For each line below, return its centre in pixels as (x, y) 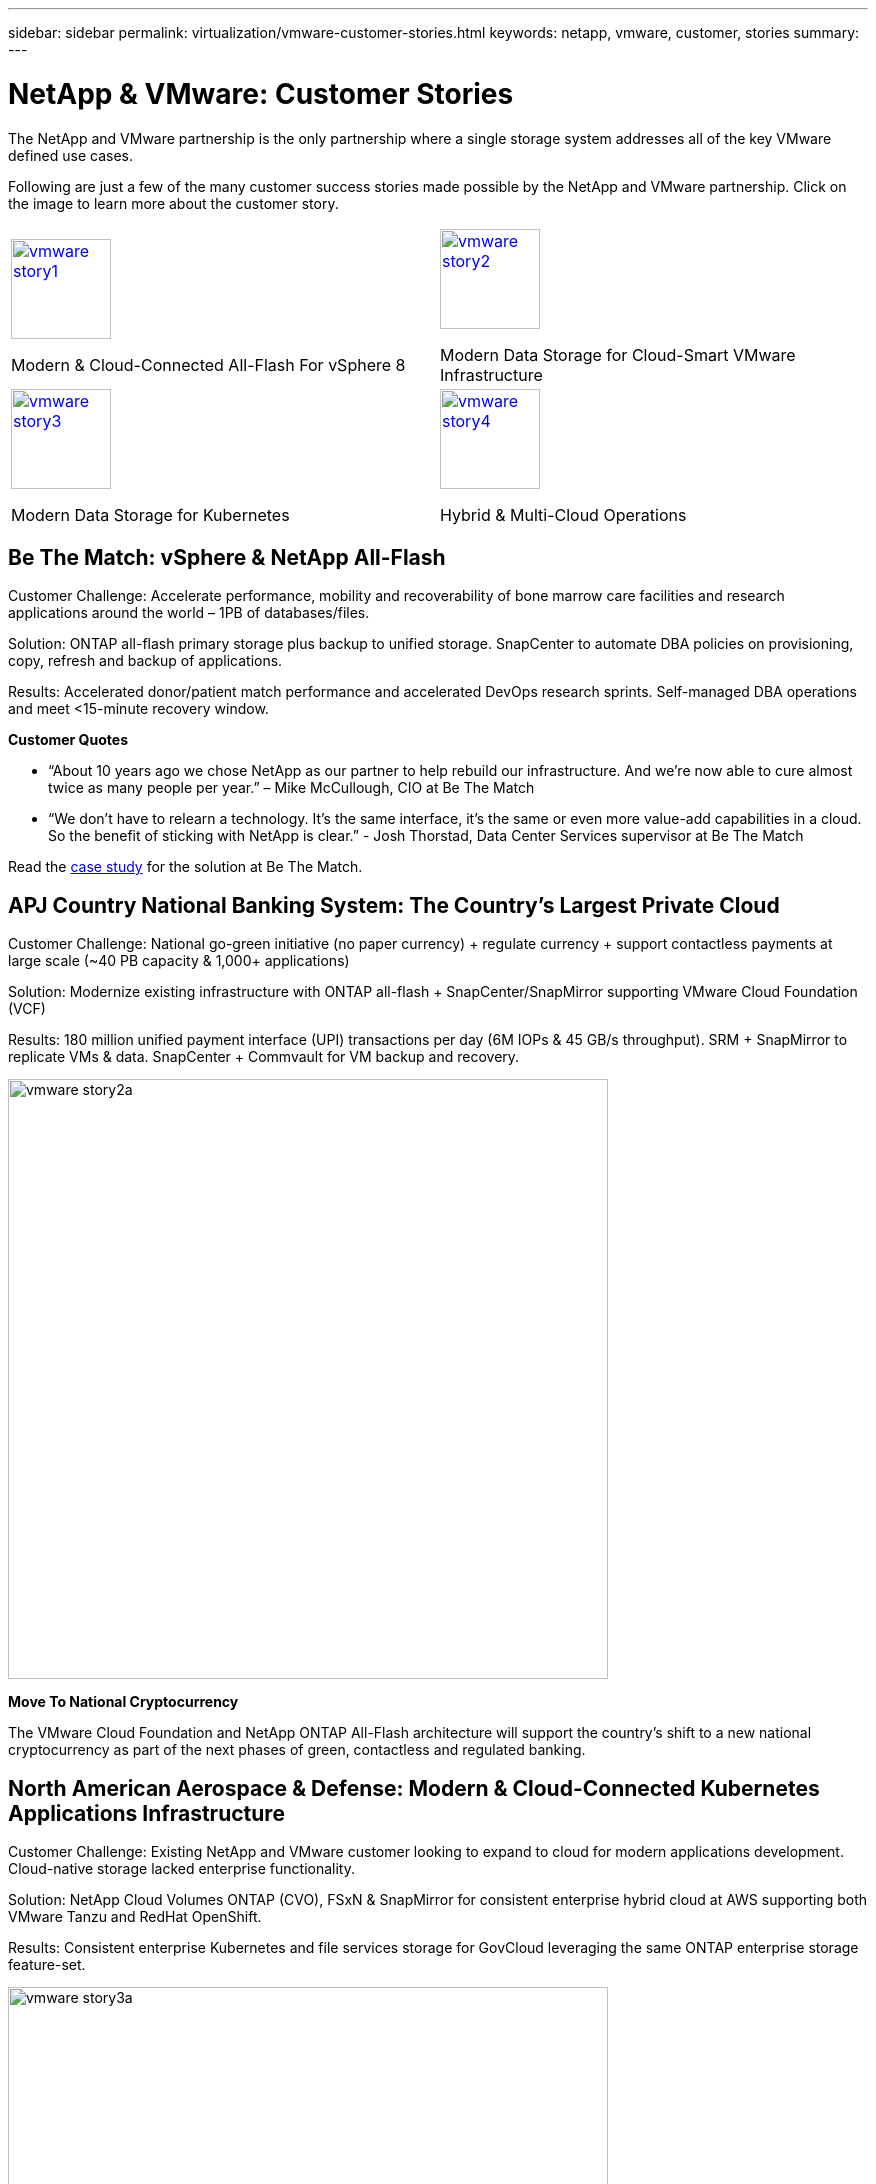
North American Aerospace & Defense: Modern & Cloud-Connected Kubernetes (414, 1788)
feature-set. (47, 1965)
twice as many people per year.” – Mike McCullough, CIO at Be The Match (291, 788)
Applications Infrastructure (146, 1813)
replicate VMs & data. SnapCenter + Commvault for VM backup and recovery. (264, 1057)
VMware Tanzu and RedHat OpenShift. (135, 1917)
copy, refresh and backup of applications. (145, 661)
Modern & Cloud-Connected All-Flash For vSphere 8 (208, 364)
